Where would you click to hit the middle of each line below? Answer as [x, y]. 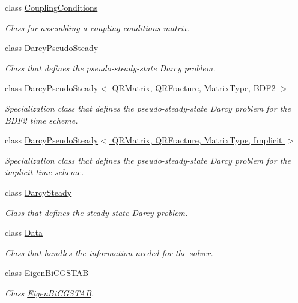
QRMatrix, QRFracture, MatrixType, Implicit [197, 140]
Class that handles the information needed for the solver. [109, 252]
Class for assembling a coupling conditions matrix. [97, 27]
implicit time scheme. [44, 172]
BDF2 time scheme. [41, 120]
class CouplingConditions [51, 7]
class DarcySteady [38, 192]
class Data [24, 232]
